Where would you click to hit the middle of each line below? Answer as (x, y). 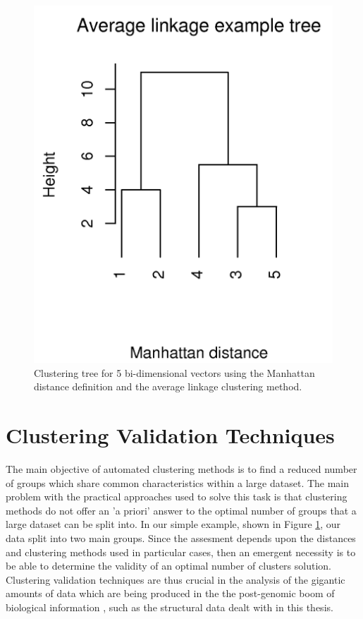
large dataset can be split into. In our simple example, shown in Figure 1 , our (173, 524)
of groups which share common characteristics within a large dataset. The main (178, 482)
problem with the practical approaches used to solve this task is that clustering (177, 497)
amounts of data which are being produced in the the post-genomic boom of (170, 593)
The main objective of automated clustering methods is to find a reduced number (181, 468)
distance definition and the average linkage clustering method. (168, 386)
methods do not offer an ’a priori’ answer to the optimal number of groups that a (181, 510)
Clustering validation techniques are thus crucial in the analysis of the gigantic (176, 579)
